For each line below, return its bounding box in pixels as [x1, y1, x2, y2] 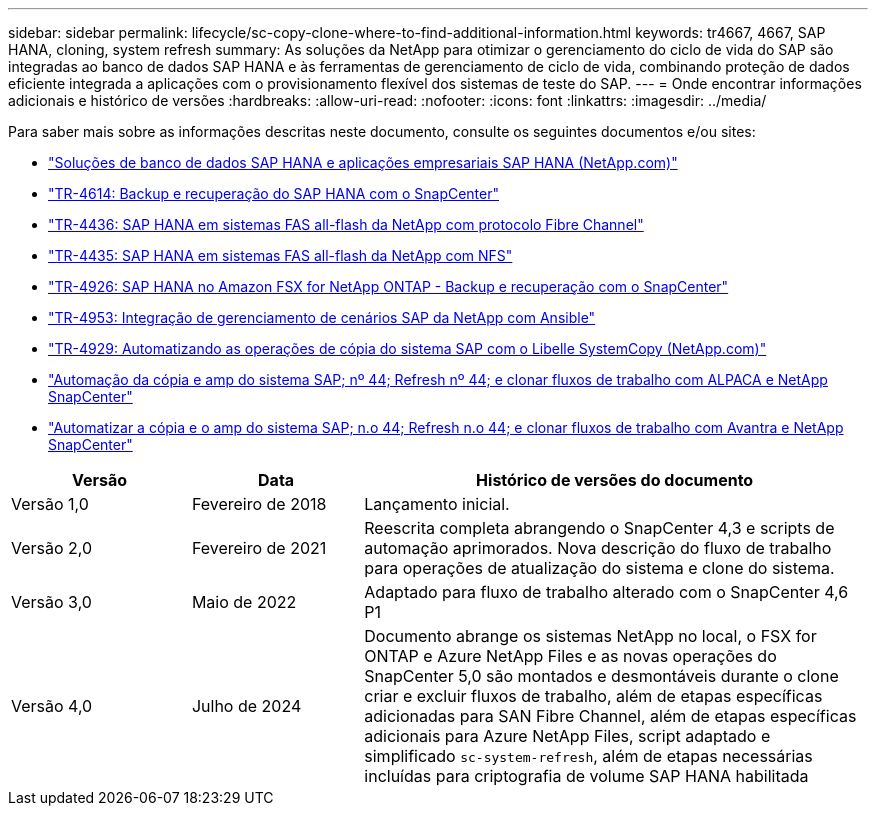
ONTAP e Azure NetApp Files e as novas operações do [364, 646, 777, 666]
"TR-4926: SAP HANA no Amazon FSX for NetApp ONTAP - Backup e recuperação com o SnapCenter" [48, 278, 729, 295]
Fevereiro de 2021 [191, 538, 327, 558]
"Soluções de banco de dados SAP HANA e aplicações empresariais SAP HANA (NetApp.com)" [48, 154, 678, 171]
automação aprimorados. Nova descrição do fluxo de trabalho [364, 538, 832, 558]
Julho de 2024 [191, 696, 302, 716]
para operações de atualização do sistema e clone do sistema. [364, 558, 835, 578]
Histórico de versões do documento [476, 470, 754, 490]
